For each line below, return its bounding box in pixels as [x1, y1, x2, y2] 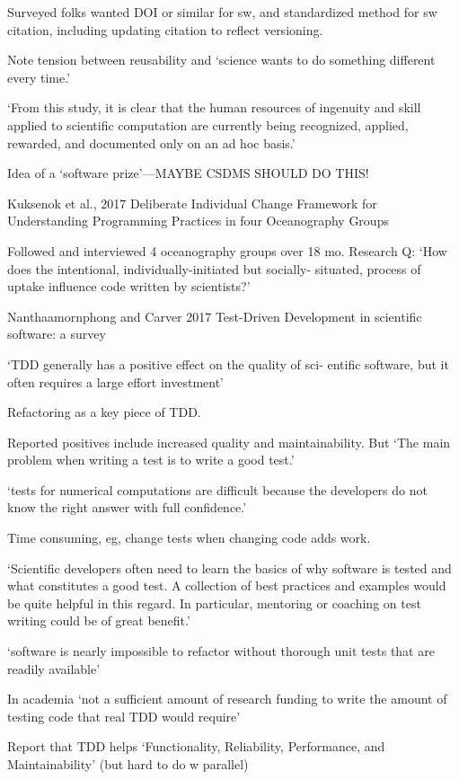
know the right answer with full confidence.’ [7, 498, 247, 517]
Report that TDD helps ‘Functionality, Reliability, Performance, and [7, 737, 385, 756]
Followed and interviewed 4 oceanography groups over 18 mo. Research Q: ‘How [7, 241, 447, 260]
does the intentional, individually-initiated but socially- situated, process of [7, 259, 421, 278]
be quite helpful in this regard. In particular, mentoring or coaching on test [7, 593, 421, 612]
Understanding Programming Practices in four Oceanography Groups [7, 211, 389, 230]
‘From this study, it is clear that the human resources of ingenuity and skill [7, 98, 421, 117]
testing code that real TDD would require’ [7, 706, 241, 725]
